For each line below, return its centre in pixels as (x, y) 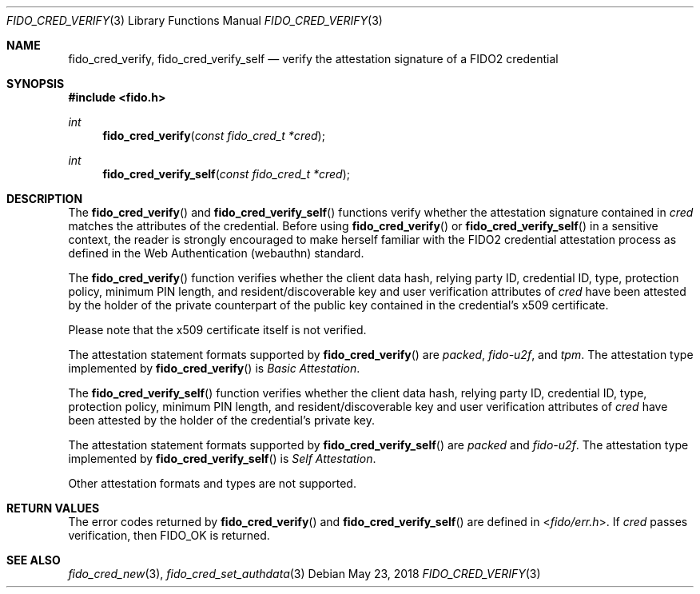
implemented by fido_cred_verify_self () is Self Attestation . (222, 458)
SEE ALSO (34, 560)
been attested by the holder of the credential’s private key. (222, 420)
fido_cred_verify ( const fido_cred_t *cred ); (214, 136)
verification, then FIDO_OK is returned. (169, 535)
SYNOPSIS (36, 84)
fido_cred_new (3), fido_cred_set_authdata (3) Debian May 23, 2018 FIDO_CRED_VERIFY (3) (304, 574)
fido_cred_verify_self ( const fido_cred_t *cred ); (227, 174)
